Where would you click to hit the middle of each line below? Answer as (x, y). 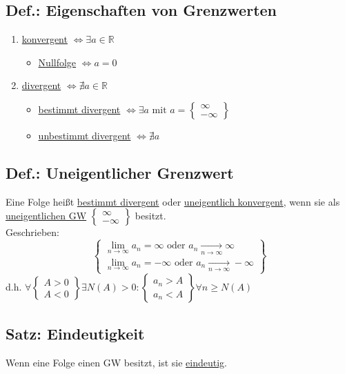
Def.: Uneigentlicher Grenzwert (120, 172)
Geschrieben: (32, 232)
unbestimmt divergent (85, 135)
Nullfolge (57, 62)
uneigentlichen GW (46, 216)
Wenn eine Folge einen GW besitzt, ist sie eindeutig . (116, 362)
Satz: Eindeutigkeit (75, 333)
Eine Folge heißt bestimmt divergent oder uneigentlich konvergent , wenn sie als (173, 201)
